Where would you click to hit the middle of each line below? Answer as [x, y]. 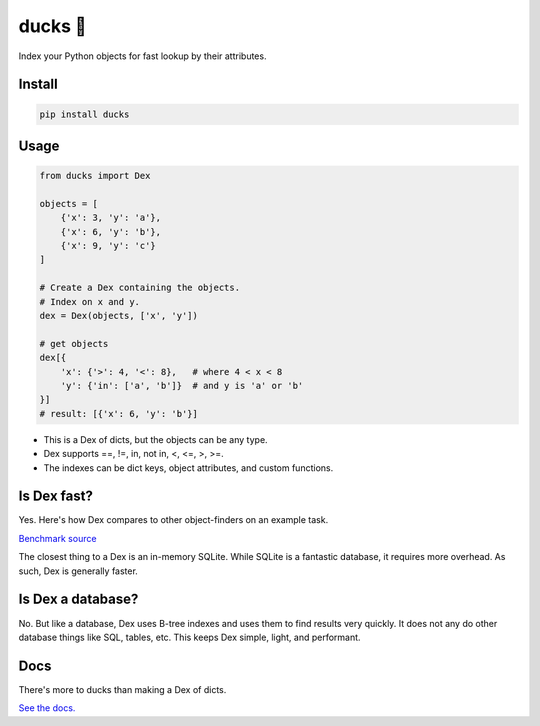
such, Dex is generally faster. [78, 571]
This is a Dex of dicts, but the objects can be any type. [156, 439]
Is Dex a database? [78, 599]
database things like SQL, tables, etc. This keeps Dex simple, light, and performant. [189, 637]
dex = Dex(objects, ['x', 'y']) [119, 316]
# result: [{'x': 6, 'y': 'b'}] [119, 413]
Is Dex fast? [56, 496]
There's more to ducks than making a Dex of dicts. [122, 689]
